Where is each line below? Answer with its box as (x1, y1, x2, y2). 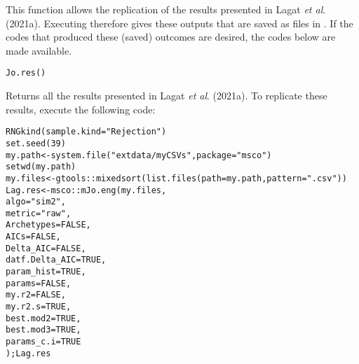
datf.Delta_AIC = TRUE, (6, 255, 107, 265)
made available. (6, 43, 72, 57)
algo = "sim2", (6, 197, 66, 207)
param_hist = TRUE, (6, 267, 86, 277)
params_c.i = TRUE (6, 337, 81, 347)
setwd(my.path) (6, 162, 76, 172)
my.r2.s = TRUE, (6, 302, 72, 312)
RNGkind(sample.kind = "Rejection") (6, 127, 167, 137)
